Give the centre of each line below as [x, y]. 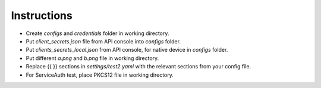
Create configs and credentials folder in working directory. [97, 33]
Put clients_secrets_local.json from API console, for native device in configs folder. [127, 50]
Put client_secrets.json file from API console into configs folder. [103, 41]
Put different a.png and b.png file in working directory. [92, 58]
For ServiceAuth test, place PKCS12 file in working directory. [100, 75]
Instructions [42, 15]
